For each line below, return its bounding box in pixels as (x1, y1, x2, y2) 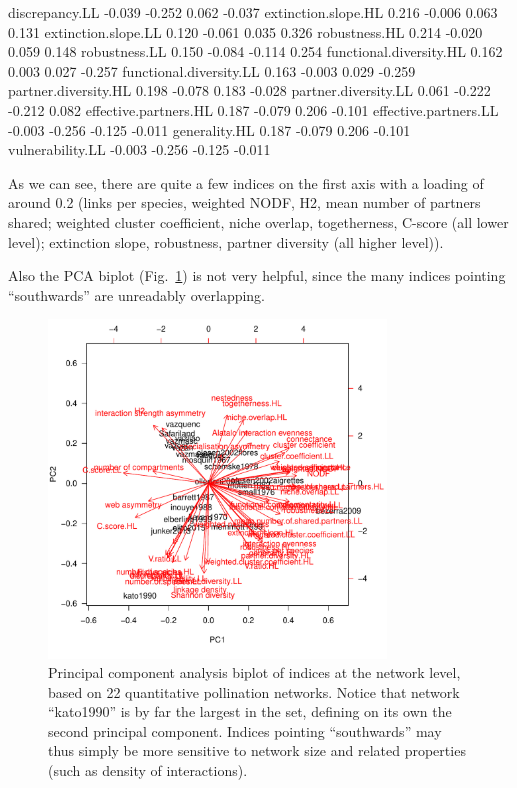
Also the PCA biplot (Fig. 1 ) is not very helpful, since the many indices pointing (8, 265, 506, 286)
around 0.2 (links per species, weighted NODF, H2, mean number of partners (8, 192, 481, 213)
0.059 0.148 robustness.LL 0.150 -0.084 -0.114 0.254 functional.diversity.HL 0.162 (8, 41, 503, 62)
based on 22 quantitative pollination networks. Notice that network (48, 681, 460, 702)
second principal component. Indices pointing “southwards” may (48, 720, 442, 741)
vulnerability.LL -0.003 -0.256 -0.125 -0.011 (8, 139, 271, 160)
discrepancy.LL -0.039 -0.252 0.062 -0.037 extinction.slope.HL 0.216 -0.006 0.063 (8, 2, 498, 22)
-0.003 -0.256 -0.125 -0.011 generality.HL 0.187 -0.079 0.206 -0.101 (8, 119, 411, 140)
